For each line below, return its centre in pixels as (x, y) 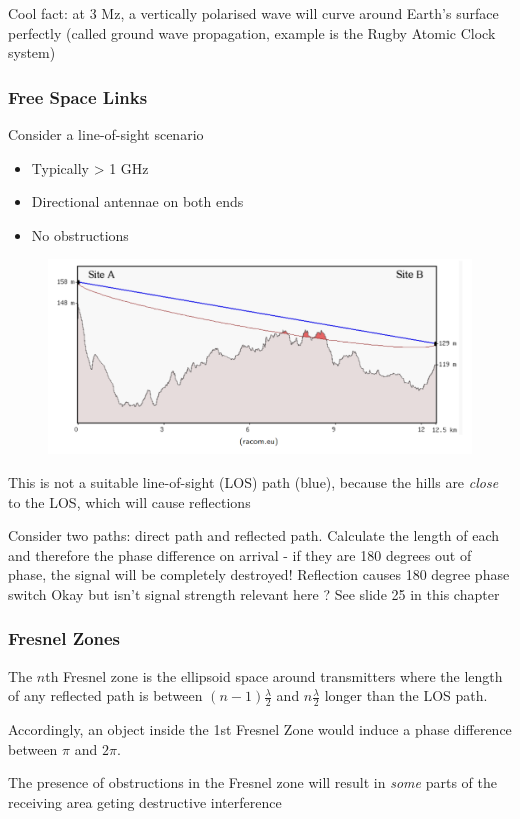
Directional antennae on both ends (137, 201)
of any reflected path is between (105, 695)
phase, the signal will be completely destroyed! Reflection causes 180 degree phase (259, 574)
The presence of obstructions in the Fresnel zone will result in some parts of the (252, 782)
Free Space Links (78, 96)
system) (32, 52)
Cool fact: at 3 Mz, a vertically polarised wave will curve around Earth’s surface (253, 13)
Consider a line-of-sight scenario (106, 134)
